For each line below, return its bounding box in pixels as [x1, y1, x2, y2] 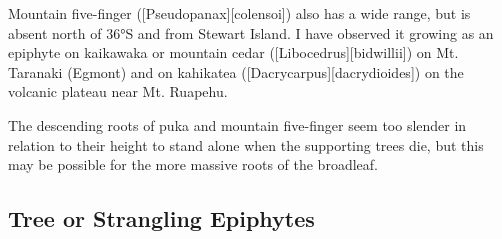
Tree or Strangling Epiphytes [8, 203, 315, 234]
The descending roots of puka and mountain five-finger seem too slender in [8, 114, 467, 135]
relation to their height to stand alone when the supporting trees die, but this [8, 134, 484, 155]
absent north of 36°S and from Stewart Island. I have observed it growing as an [8, 22, 494, 43]
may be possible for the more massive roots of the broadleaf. [8, 154, 378, 175]
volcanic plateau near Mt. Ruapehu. [8, 81, 228, 102]
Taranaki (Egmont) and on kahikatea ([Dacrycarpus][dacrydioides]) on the [8, 61, 464, 82]
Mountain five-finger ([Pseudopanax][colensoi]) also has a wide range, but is [8, 3, 471, 23]
